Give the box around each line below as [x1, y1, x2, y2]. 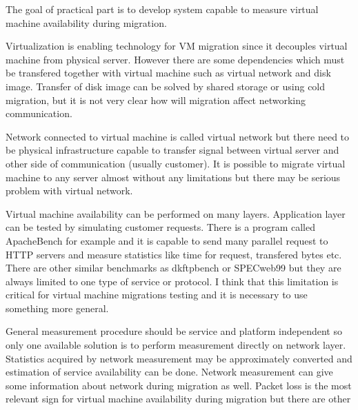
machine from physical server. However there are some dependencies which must [6, 52, 345, 66]
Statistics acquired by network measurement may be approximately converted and [6, 351, 352, 365]
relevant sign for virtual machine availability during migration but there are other [6, 391, 351, 406]
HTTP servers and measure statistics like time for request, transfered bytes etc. [6, 247, 342, 261]
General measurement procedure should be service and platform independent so [6, 324, 342, 338]
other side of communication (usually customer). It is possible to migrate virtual [6, 156, 346, 170]
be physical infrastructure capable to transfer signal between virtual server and [6, 143, 339, 157]
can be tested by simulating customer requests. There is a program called [6, 220, 315, 234]
